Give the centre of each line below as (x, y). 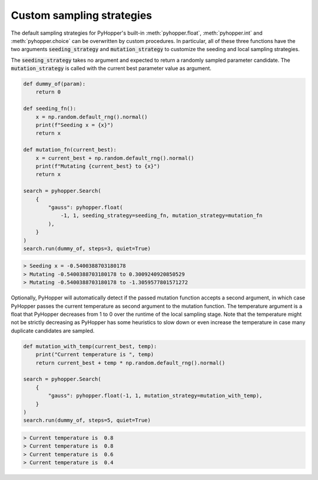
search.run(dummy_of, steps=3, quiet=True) (87, 248)
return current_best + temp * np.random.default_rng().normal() (130, 363)
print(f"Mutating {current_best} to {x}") (98, 166)
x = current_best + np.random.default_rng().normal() (115, 158)
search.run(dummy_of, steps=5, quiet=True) (87, 420)
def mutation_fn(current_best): (70, 150)
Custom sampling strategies (82, 15)
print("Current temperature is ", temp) (95, 355)
